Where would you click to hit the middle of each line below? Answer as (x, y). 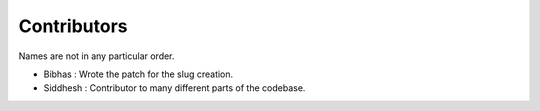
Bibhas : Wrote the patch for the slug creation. (138, 74)
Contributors (73, 26)
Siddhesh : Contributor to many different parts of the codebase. (174, 88)
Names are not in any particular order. (96, 56)
